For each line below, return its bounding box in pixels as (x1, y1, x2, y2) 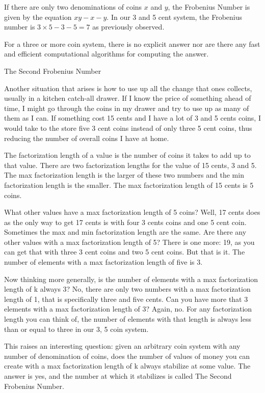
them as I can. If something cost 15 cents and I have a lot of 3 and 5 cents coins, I (4, 113, 261, 123)
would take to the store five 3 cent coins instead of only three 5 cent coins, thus (4, 122, 252, 133)
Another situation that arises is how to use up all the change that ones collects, (4, 82, 252, 93)
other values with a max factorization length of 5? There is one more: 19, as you (4, 236, 255, 247)
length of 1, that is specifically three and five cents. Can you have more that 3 (4, 293, 248, 304)
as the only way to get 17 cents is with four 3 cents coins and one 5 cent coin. (4, 216, 247, 227)
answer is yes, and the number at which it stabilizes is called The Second (4, 371, 232, 381)
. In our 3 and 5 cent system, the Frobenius (107, 11, 243, 22)
